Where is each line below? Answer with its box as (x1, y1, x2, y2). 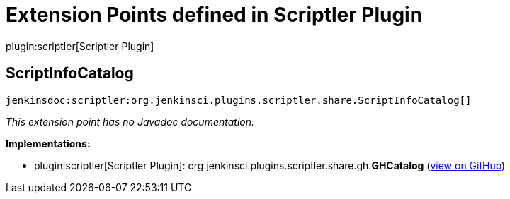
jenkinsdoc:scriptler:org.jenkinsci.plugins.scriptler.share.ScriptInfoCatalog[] (6, 94, 472, 106)
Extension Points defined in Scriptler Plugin (6, 3, 423, 27)
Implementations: (6, 137, 91, 150)
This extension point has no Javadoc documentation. (6, 115, 255, 128)
